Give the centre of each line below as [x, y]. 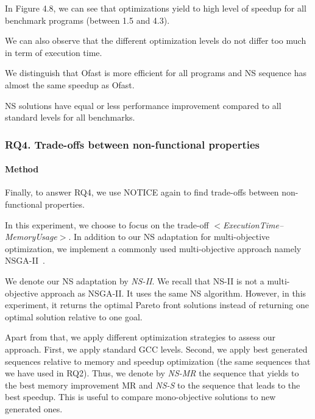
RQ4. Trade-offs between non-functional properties [133, 144]
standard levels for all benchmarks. [70, 117]
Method [22, 169]
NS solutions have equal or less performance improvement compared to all [143, 105]
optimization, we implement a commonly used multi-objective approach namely [153, 248]
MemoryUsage [31, 237]
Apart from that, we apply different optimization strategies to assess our [140, 337]
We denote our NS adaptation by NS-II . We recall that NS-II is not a [135, 280]
